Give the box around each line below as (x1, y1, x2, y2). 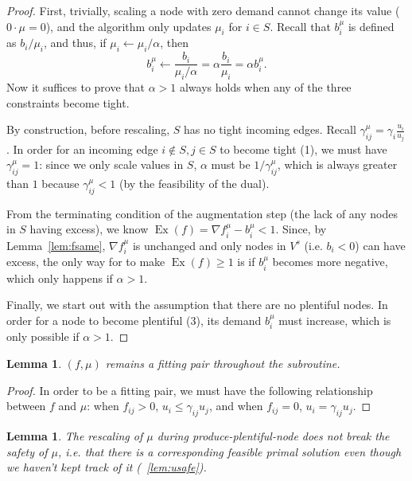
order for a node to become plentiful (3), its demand (6, 311, 262, 328)
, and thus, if (44, 34, 107, 51)
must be (211, 156, 251, 173)
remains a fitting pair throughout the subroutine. (105, 354, 340, 371)
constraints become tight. (6, 94, 130, 111)
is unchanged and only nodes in (132, 237, 286, 253)
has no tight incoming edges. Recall (183, 121, 356, 138)
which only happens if (6, 269, 113, 286)
